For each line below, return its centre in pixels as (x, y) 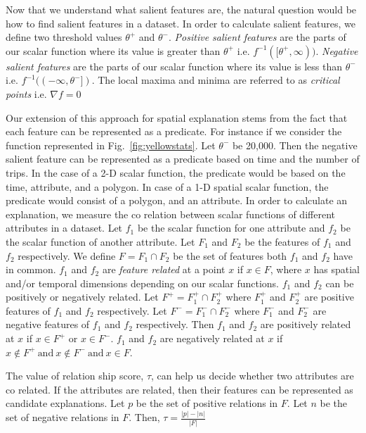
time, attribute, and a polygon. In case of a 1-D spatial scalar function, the (167, 186)
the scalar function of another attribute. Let (100, 241)
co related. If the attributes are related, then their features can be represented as (179, 389)
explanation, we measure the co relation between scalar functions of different (170, 214)
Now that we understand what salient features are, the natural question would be (181, 9)
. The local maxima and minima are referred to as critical (216, 80)
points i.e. (26, 93)
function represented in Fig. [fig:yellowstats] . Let (111, 145)
